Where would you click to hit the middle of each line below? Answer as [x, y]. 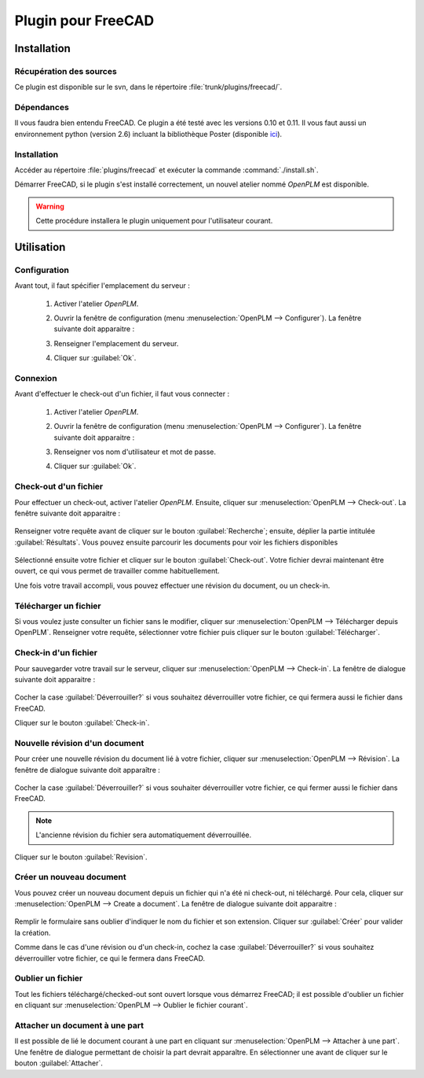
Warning [50, 206]
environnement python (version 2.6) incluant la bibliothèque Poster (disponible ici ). [148, 134]
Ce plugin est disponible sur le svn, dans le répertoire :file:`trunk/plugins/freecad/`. [148, 87]
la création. [33, 932]
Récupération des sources [66, 71]
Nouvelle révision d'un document [79, 743]
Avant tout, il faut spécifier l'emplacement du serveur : [102, 286]
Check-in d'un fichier [56, 653]
